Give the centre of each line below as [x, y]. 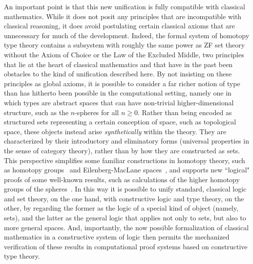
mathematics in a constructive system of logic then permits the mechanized [117, 237]
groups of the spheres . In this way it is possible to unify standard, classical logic [125, 189]
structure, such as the [36, 112]
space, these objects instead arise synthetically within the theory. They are [115, 131]
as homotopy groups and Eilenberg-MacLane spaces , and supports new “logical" [127, 170]
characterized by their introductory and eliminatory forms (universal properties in [126, 141]
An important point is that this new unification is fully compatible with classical [125, 6]
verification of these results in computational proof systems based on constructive [126, 246]
